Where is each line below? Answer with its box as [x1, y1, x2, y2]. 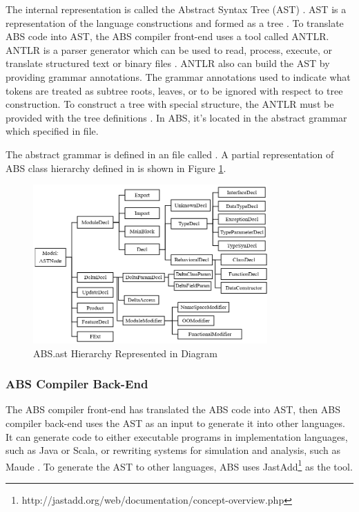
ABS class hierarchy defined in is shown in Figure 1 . [6, 160, 226, 175]
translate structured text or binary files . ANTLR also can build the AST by [6, 56, 330, 70]
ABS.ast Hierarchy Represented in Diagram [33, 345, 217, 360]
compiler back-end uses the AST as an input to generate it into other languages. [6, 415, 345, 430]
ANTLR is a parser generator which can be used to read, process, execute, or [6, 42, 333, 57]
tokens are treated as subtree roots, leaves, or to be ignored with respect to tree [6, 83, 343, 97]
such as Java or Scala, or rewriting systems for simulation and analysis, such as [6, 443, 340, 457]
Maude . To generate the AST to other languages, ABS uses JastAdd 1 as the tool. [6, 457, 353, 473]
